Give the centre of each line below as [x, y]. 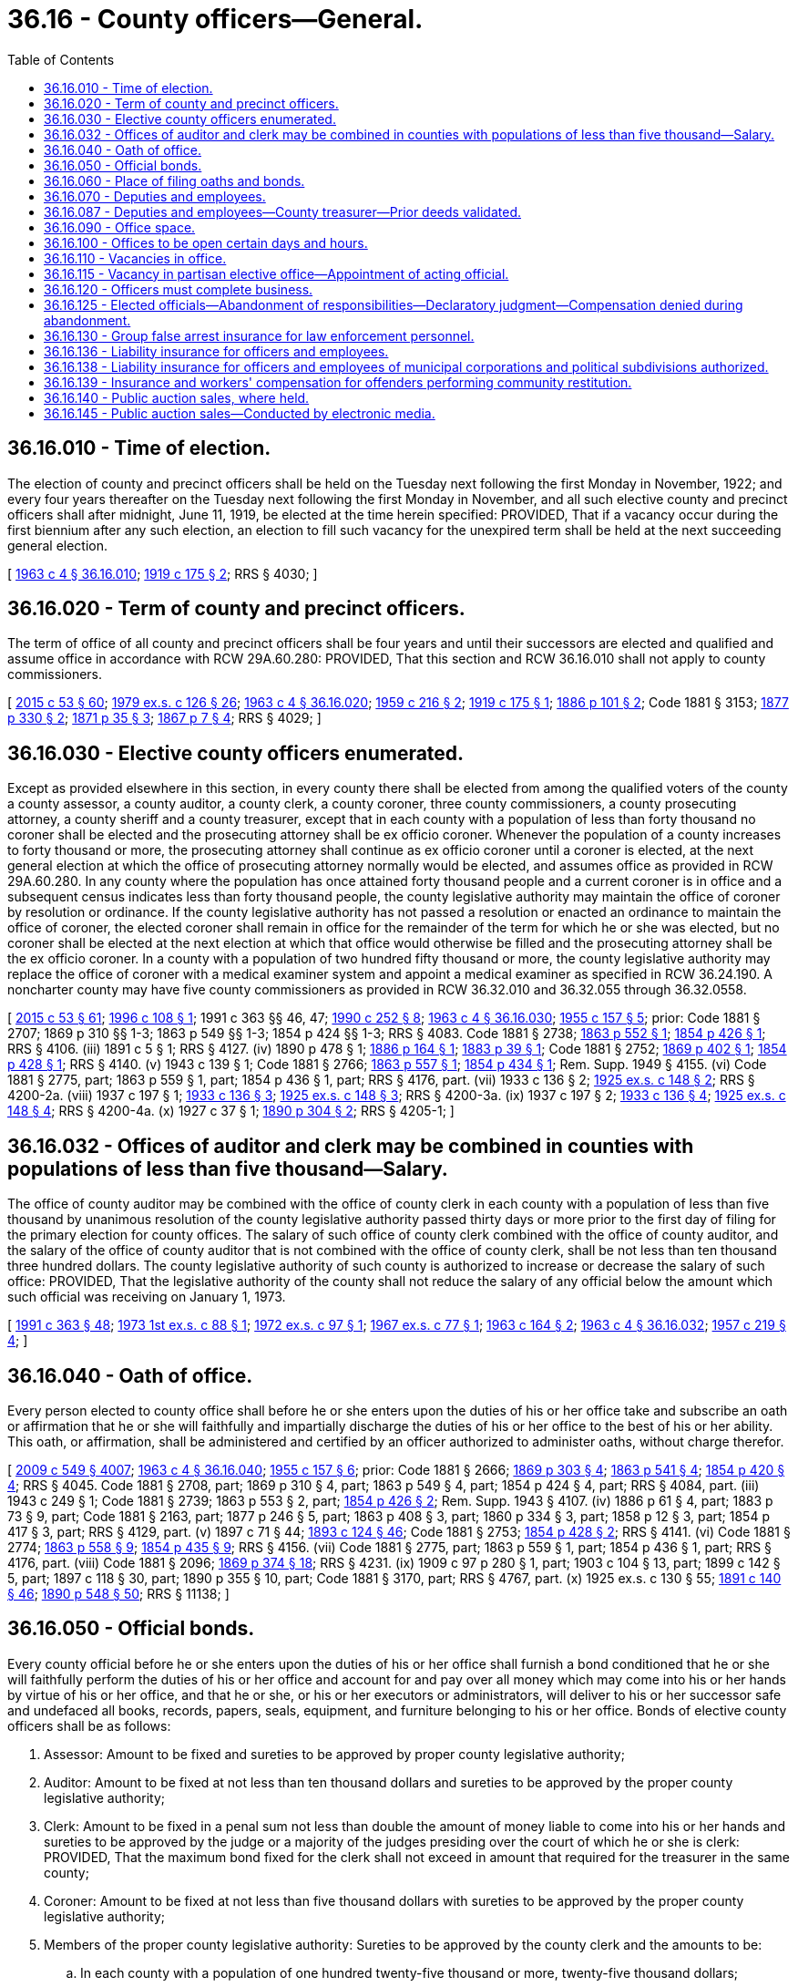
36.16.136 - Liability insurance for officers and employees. [216, 351]
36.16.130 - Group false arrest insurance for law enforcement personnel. [259, 335]
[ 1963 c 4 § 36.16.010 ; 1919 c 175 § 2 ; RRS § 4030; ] [163, 573]
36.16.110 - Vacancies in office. [135, 258]
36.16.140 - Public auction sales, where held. [177, 397]
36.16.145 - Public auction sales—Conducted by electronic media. [240, 413]
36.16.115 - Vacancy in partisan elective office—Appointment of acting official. [276, 273]
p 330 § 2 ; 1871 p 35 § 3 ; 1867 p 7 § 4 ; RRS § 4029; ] [164, 718]
